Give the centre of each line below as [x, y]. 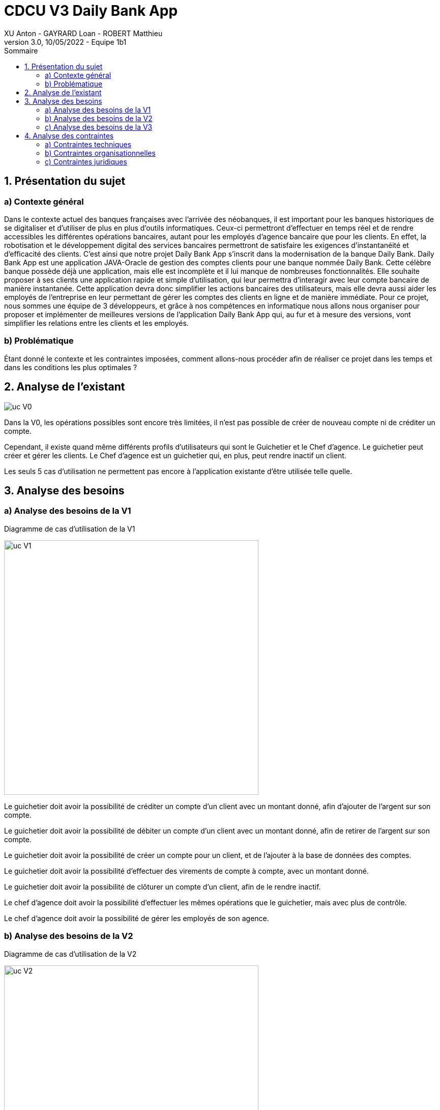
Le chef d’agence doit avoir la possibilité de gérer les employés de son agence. [137, 918]
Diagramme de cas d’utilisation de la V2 [70, 954]
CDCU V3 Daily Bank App [91, 11]
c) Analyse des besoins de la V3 [99, 127]
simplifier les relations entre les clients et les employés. [96, 323]
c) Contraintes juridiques [86, 161]
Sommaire [21, 50]
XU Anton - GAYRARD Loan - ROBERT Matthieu [83, 33]
